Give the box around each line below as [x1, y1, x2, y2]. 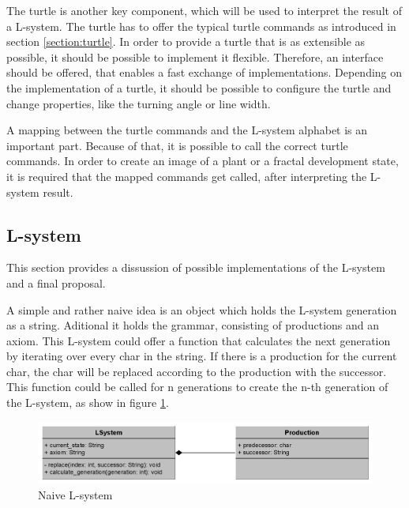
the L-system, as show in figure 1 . [6, 394, 169, 411]
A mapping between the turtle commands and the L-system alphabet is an [6, 122, 368, 138]
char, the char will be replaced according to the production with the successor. [6, 363, 387, 379]
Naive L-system [38, 486, 113, 502]
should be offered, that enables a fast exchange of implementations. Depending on [6, 64, 403, 81]
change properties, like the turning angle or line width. [6, 95, 271, 111]
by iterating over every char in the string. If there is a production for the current [6, 348, 397, 364]
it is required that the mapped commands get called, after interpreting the [6, 167, 367, 184]
